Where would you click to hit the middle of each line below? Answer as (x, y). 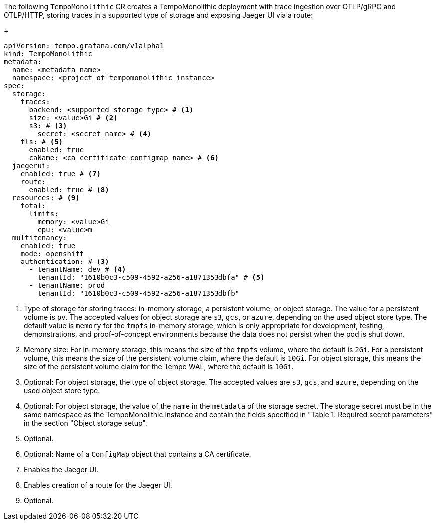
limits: (44, 214)
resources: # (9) (46, 198)
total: (33, 206)
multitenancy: (40, 238)
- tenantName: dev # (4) (78, 269)
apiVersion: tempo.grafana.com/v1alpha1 (84, 46)
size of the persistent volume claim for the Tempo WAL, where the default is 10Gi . (159, 367)
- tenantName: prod (67, 285)
